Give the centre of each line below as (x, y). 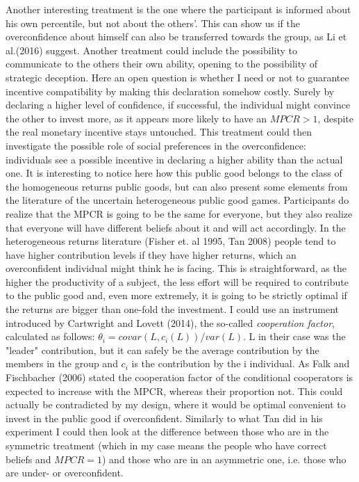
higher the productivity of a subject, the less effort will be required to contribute (177, 281)
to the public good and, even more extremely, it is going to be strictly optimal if (176, 295)
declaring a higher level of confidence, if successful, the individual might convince (178, 105)
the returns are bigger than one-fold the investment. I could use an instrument (173, 309)
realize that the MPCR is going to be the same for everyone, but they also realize (179, 213)
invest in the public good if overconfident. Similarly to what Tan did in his (164, 418)
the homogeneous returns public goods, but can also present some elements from (177, 186)
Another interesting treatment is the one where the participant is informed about (178, 9)
